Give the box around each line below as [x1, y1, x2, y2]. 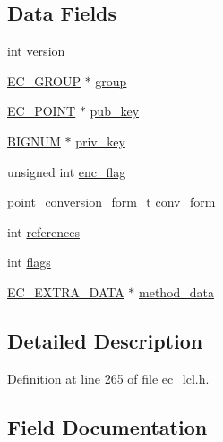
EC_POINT [7, 102, 76, 120]
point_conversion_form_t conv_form [7, 192, 216, 211]
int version [7, 41, 65, 60]
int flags [7, 252, 51, 271]
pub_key [90, 102, 140, 120]
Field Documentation [7, 412, 208, 440]
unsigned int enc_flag [7, 162, 126, 181]
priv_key [75, 131, 125, 150]
